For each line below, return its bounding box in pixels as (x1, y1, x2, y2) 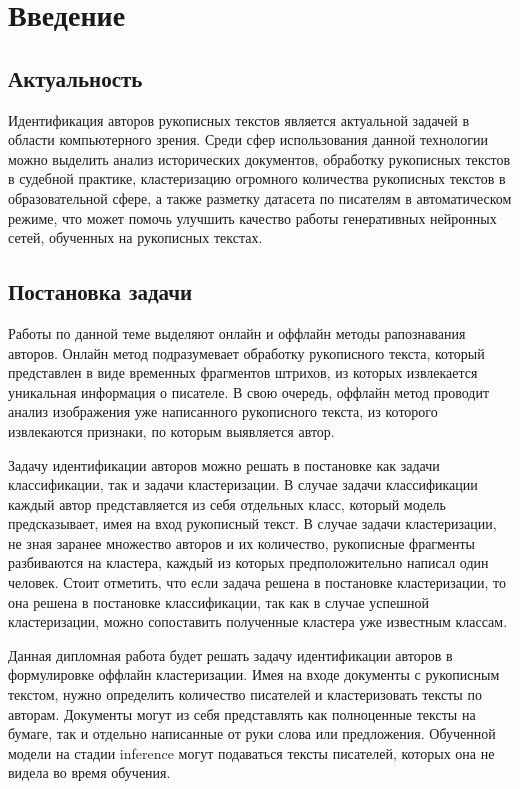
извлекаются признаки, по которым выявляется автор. (8, 420, 335, 441)
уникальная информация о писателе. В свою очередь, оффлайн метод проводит (8, 381, 490, 402)
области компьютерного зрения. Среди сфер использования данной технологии (8, 129, 489, 150)
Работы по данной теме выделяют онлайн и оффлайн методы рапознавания (8, 322, 466, 343)
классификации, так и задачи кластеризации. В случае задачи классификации (8, 474, 478, 495)
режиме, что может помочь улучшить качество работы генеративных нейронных (8, 207, 497, 228)
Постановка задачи (8, 276, 193, 307)
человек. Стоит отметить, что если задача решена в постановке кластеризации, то (8, 572, 506, 593)
